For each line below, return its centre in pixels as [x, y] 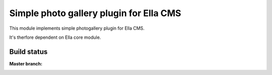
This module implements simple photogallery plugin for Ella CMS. [77, 28]
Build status [28, 52]
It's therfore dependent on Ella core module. [55, 37]
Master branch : [26, 63]
